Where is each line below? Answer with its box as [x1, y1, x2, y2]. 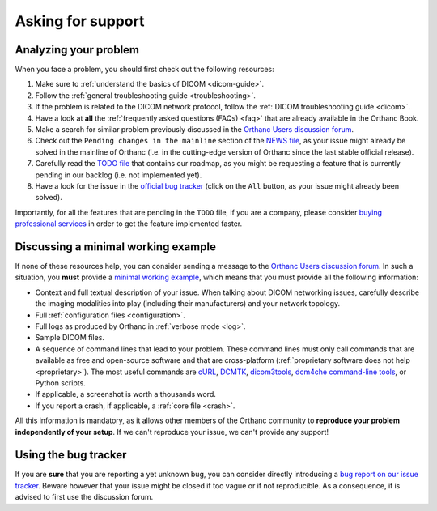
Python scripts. [35, 377, 87, 388]
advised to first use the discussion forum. [15, 492, 154, 502]
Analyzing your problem [15, 43, 140, 57]
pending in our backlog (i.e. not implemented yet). [35, 170, 202, 180]
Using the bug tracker [15, 448, 127, 462]
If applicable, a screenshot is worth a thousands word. [35, 390, 216, 399]
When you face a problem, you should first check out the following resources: [15, 65, 274, 75]
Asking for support [15, 12, 145, 30]
